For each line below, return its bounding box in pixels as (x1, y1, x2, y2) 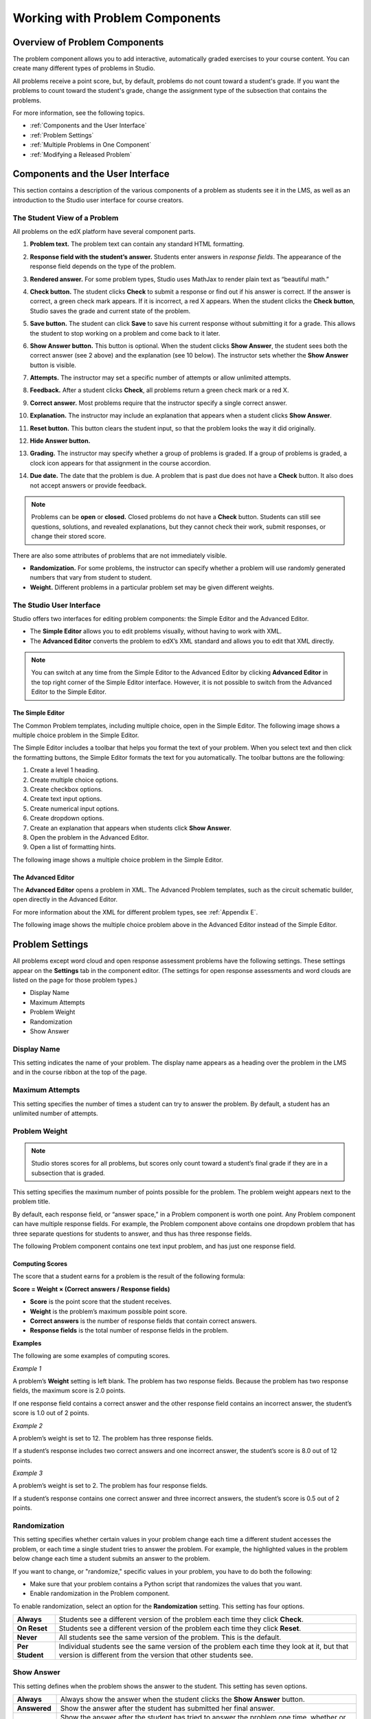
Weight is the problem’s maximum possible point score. (30, 1307, 188, 1315)
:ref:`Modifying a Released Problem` (30, 150, 132, 158)
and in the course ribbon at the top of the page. (12, 1068, 147, 1076)
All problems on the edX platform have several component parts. (12, 228, 196, 236)
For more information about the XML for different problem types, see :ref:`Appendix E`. (12, 908, 258, 916)
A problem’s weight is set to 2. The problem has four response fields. (12, 1482, 208, 1490)
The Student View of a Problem (12, 213, 119, 223)
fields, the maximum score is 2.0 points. (12, 1386, 126, 1395)
